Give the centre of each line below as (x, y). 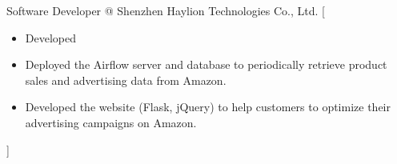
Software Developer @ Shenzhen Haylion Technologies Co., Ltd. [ (166, 10)
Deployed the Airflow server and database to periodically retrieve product (206, 64)
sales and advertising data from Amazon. (126, 80)
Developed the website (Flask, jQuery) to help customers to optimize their (208, 107)
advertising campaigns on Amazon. (111, 122)
